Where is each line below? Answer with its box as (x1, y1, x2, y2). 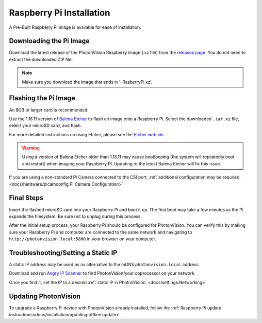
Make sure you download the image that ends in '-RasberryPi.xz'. (22, 79, 153, 85)
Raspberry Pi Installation (9, 7, 110, 18)
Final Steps (9, 194, 44, 202)
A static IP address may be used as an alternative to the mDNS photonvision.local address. (9, 262, 200, 268)
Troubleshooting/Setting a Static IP (9, 249, 117, 257)
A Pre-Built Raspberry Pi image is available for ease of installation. (9, 24, 142, 30)
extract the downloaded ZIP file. (9, 56, 73, 62)
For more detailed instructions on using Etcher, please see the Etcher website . (9, 131, 165, 137)
